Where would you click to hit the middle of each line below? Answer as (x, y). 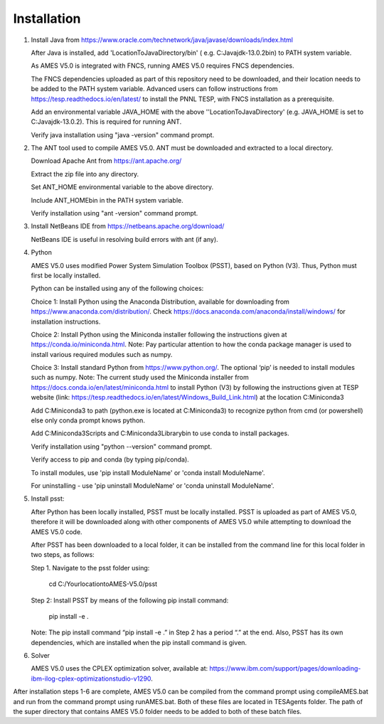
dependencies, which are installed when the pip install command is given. (139, 642)
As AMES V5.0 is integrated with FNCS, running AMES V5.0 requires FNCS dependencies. (162, 66)
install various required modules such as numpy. (102, 354)
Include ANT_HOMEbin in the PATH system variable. (107, 200)
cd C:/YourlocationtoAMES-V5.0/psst (103, 584)
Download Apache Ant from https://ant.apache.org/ (106, 161)
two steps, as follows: (63, 555)
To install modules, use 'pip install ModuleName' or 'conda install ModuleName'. (148, 472)
